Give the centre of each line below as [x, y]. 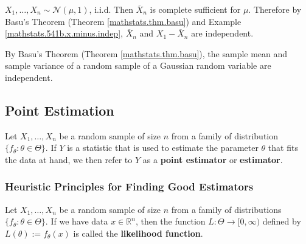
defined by [282, 221]
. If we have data [77, 221]
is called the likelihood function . [138, 233]
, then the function [170, 221]
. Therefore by [275, 9]
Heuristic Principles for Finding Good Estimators [129, 186]
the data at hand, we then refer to [69, 159]
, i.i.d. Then [111, 9]
